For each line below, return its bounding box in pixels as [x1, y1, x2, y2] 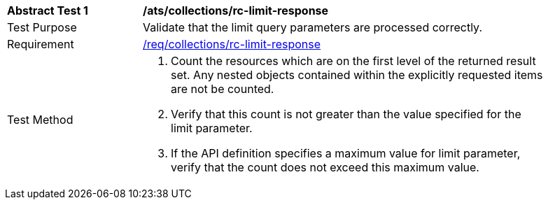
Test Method [7, 113, 73, 127]
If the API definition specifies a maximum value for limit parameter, [171, 146, 521, 160]
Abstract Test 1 [7, 3, 88, 17]
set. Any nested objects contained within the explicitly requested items [171, 68, 543, 82]
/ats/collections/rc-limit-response [143, 3, 329, 17]
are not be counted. [171, 82, 274, 96]
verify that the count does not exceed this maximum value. [171, 160, 479, 174]
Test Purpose [7, 20, 77, 34]
